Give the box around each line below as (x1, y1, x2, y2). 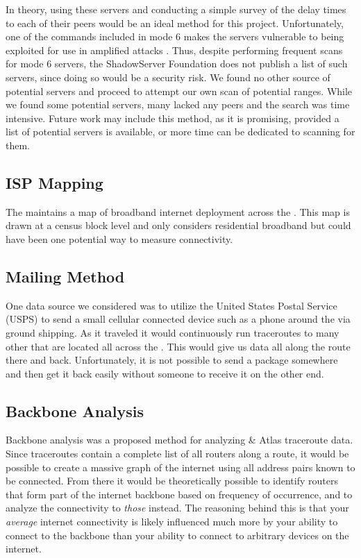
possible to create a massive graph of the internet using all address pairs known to (6, 459, 355, 474)
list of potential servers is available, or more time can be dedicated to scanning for (6, 124, 355, 139)
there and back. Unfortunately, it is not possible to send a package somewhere (6, 353, 338, 367)
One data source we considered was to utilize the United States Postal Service (6, 298, 337, 312)
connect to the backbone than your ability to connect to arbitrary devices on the (6, 527, 349, 542)
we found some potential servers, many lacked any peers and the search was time (6, 97, 350, 112)
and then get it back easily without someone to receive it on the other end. (6, 366, 324, 380)
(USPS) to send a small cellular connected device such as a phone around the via (6, 312, 351, 326)
